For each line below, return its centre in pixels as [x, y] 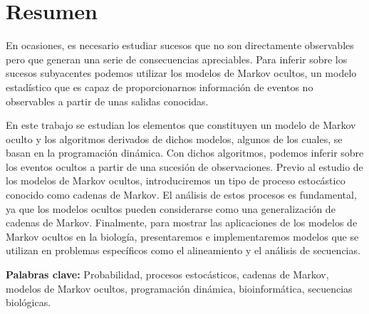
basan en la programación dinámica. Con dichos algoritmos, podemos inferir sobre [185, 153]
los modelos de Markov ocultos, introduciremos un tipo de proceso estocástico [176, 180]
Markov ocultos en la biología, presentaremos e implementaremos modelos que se [182, 236]
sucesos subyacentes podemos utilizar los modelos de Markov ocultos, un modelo [181, 73]
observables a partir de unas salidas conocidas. [107, 101]
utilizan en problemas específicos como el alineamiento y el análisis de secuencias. [183, 250]
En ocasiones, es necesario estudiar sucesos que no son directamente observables [180, 45]
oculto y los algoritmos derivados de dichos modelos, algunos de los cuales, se [174, 138]
